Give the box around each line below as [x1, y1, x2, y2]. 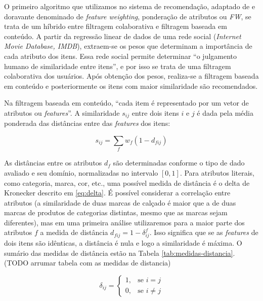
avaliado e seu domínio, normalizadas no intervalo [4, 167, 158, 178]
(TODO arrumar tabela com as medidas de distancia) [4, 257, 171, 268]
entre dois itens [131, 107, 179, 118]
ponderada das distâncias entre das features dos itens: [4, 118, 170, 128]
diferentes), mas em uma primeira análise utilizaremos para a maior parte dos [4, 217, 245, 227]
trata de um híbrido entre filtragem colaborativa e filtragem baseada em [4, 21, 227, 31]
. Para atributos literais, [180, 167, 255, 178]
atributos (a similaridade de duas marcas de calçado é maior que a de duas [4, 197, 236, 208]
